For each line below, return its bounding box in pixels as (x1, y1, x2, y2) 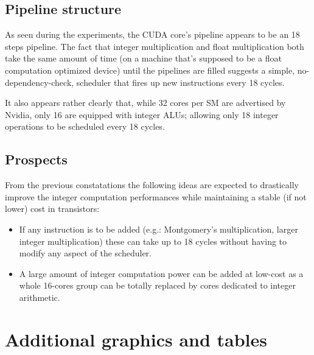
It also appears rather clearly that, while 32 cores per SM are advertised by (5, 96, 286, 109)
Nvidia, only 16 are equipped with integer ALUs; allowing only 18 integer (5, 108, 279, 121)
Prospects (5, 150, 68, 169)
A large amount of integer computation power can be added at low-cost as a (19, 267, 304, 279)
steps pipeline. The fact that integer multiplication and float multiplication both (5, 40, 304, 52)
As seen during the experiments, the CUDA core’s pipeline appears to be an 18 (5, 28, 300, 41)
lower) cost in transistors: (5, 202, 100, 215)
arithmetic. (19, 290, 60, 303)
